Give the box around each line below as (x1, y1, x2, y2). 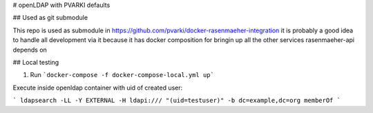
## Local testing (12, 58, 59, 66)
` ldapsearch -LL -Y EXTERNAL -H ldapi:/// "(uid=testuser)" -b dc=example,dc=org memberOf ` (12, 96, 341, 105)
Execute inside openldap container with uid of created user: (12, 83, 183, 92)
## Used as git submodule (12, 14, 88, 22)
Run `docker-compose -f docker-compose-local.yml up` (30, 71, 214, 79)
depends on (12, 45, 48, 54)
